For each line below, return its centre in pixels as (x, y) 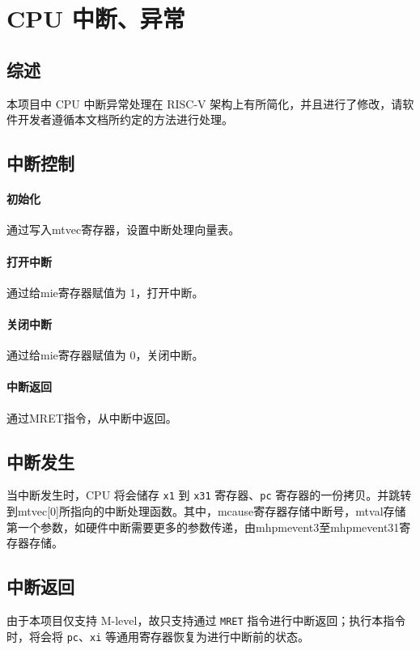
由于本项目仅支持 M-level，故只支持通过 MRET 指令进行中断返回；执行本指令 (206, 620)
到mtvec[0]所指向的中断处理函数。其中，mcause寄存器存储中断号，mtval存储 (206, 510)
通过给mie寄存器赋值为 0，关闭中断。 (105, 355)
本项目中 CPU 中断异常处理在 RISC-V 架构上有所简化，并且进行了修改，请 (205, 103)
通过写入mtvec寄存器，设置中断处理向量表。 (123, 229)
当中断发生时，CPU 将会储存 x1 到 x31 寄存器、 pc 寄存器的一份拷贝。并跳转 (209, 495)
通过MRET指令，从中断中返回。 (92, 417)
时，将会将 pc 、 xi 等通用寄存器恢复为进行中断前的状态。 (158, 636)
